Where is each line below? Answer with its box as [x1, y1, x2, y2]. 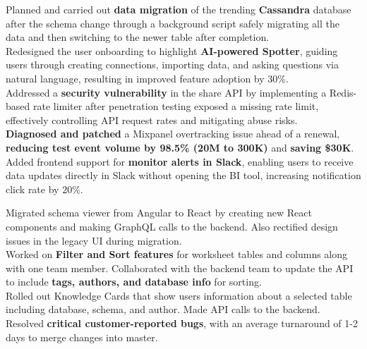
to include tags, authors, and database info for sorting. [6, 274, 262, 289]
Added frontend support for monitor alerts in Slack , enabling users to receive [6, 154, 354, 169]
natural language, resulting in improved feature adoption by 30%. [6, 71, 289, 85]
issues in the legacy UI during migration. [6, 233, 182, 247]
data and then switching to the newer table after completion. [6, 30, 270, 44]
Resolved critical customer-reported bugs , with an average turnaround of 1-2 [6, 316, 358, 331]
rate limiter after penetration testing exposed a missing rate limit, [32, 99, 319, 114]
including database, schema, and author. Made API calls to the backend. [6, 302, 320, 317]
